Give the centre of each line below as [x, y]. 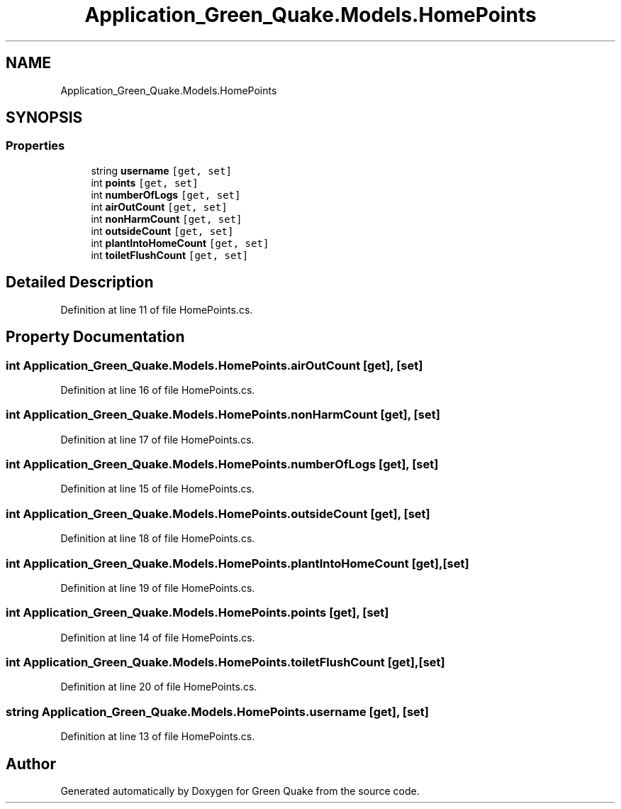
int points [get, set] [145, 182]
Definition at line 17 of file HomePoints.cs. [157, 439]
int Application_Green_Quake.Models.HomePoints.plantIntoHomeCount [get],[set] [237, 563]
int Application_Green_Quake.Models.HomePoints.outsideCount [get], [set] [218, 513]
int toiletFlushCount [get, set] [170, 255]
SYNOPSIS [44, 118]
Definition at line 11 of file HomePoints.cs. [157, 309]
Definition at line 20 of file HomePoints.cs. [159, 687]
